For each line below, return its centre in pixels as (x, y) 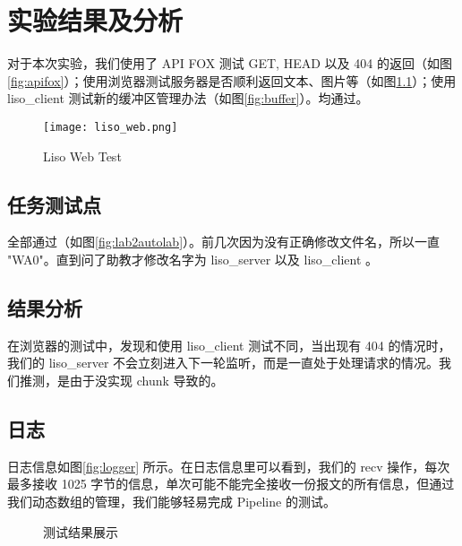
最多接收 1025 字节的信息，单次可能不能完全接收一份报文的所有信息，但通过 (231, 484)
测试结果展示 (81, 531)
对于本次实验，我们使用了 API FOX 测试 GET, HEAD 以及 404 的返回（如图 (230, 63)
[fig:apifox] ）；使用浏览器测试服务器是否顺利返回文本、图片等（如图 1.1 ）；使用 (232, 80)
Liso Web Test (82, 156)
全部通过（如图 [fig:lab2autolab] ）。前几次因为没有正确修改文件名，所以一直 (224, 242)
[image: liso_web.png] (111, 127)
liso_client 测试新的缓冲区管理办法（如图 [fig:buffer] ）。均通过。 (188, 98)
